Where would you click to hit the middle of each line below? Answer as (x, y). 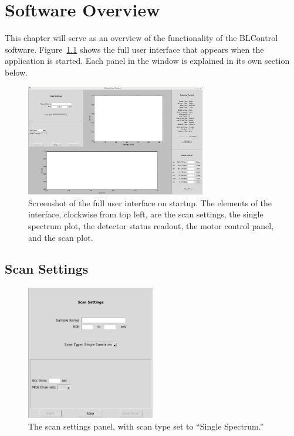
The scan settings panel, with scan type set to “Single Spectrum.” (146, 426)
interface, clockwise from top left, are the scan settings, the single (146, 214)
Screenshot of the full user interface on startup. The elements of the (150, 202)
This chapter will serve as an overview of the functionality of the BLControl (141, 38)
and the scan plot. (61, 237)
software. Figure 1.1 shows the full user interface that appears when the (134, 49)
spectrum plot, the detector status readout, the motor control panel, (151, 225)
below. (16, 72)
